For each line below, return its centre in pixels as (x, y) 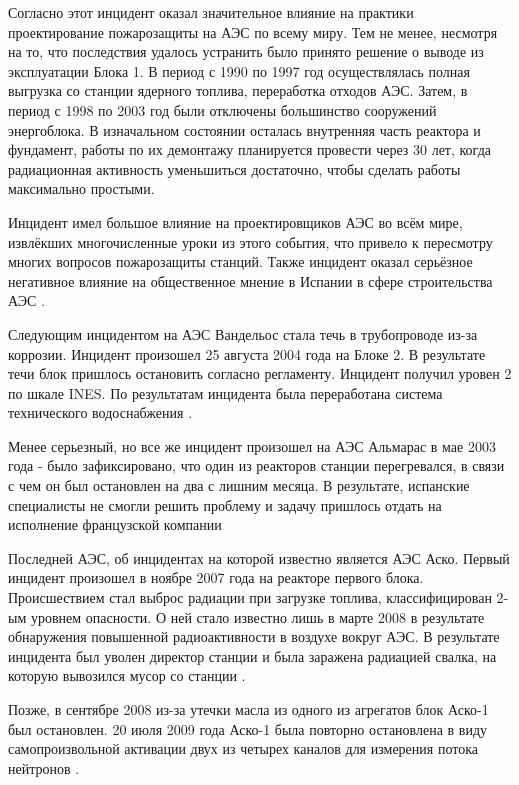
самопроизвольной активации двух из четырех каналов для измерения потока (243, 748)
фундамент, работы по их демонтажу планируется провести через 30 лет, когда (249, 149)
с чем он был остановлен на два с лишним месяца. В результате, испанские (239, 485)
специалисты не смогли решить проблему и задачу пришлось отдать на (225, 504)
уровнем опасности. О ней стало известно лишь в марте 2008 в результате (257, 616)
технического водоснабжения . (100, 412)
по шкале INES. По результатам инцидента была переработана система (225, 392)
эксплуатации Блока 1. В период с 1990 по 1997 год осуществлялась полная (239, 70)
